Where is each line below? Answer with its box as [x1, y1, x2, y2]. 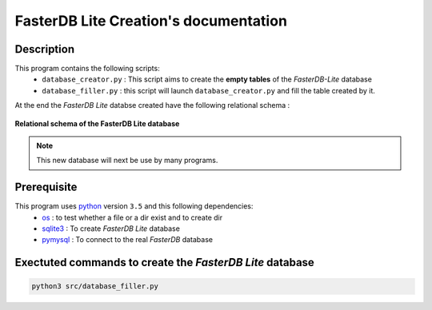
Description [14, 42, 75, 56]
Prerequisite [14, 181, 78, 194]
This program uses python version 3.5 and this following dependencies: [14, 201, 254, 211]
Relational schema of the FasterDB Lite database [14, 118, 180, 128]
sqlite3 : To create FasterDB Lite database [42, 224, 180, 233]
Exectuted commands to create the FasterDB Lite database [14, 256, 315, 269]
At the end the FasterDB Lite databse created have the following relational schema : [14, 101, 290, 110]
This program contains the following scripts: [14, 64, 160, 74]
